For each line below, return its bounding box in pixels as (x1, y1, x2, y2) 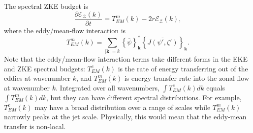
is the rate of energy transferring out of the (118, 63, 248, 73)
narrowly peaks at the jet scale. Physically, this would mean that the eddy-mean (4, 111, 247, 122)
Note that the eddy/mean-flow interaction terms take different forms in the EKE (4, 54, 248, 64)
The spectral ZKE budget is (4, 1, 89, 11)
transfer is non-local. (4, 121, 66, 132)
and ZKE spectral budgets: (4, 63, 85, 73)
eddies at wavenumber (4, 73, 71, 83)
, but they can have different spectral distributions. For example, (46, 92, 242, 102)
